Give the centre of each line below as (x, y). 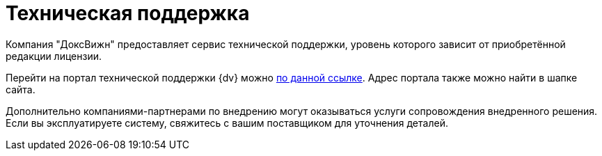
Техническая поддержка (128, 13)
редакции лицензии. (54, 56)
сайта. (21, 89)
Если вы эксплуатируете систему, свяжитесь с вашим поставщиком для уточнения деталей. (227, 123)
